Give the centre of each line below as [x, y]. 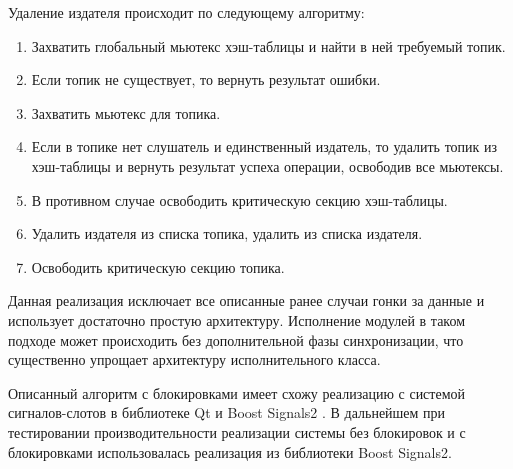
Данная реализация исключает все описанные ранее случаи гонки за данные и [246, 300]
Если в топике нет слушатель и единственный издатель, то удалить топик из [264, 146]
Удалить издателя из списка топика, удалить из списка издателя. [227, 233]
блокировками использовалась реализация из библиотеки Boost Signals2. [230, 451]
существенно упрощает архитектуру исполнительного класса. [194, 359]
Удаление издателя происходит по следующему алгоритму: [186, 12]
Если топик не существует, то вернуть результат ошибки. [206, 79]
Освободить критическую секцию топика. [158, 266]
